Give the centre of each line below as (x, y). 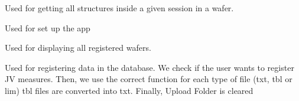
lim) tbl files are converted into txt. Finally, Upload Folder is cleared (129, 90)
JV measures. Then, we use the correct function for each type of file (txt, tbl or (149, 79)
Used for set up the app (48, 27)
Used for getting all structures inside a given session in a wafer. (119, 8)
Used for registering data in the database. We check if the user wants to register (149, 67)
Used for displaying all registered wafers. (78, 48)
